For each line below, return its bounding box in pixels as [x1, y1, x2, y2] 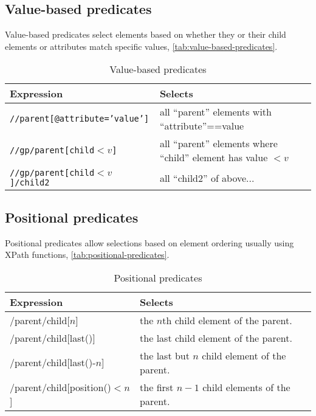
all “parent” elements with [159, 105, 272, 119]
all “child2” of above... [159, 170, 255, 185]
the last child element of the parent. [140, 330, 292, 345]
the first [140, 380, 174, 394]
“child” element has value [159, 150, 268, 165]
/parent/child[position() [10, 380, 111, 394]
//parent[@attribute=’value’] [10, 114, 149, 124]
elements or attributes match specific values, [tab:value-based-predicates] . [5, 40, 278, 52]
